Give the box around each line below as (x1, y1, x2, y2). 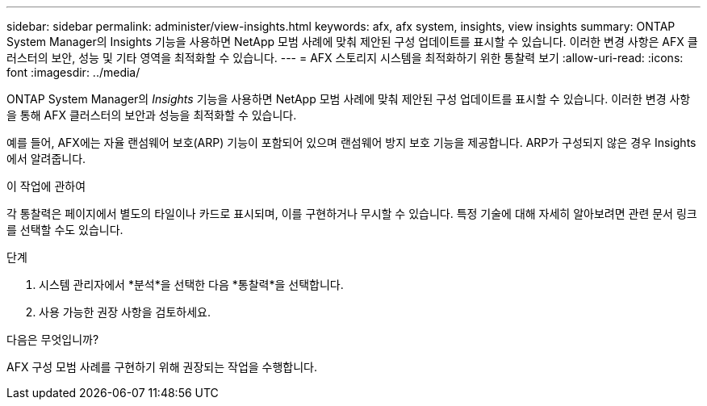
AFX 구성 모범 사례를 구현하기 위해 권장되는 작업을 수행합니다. (6, 360, 318, 374)
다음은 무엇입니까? (6, 333, 99, 346)
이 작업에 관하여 (6, 179, 86, 193)
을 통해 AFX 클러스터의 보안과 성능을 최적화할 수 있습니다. (6, 108, 297, 122)
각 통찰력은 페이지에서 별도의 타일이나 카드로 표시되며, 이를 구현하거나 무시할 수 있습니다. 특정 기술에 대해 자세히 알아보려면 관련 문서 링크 (6, 207, 697, 220)
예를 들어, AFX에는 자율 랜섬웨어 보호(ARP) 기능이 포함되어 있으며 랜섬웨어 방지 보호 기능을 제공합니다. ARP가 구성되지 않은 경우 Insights (6, 136, 697, 149)
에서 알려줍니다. (6, 152, 86, 165)
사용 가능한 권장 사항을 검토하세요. (39, 305, 211, 319)
